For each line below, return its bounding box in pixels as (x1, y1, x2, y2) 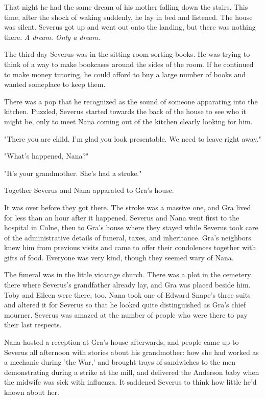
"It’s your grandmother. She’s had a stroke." (4, 167, 142, 178)
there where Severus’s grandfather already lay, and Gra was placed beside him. (4, 279, 251, 290)
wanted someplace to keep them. (4, 79, 106, 90)
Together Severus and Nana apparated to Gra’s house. (4, 185, 174, 195)
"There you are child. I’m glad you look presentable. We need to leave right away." (4, 133, 261, 144)
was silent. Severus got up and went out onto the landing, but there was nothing (4, 21, 256, 32)
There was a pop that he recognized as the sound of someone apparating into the (4, 96, 258, 106)
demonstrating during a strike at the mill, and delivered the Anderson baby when (4, 366, 259, 377)
